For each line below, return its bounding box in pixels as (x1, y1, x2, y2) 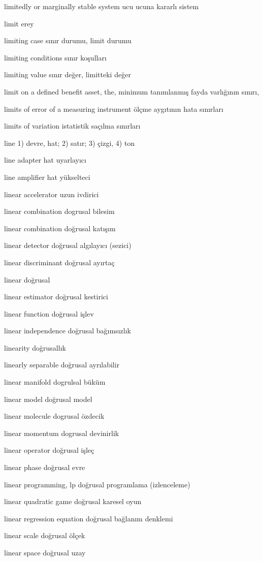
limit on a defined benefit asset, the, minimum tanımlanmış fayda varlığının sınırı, (4, 86, 259, 97)
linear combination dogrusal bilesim (4, 206, 115, 216)
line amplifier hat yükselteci (4, 171, 90, 182)
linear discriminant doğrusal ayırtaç (4, 257, 115, 267)
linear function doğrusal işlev (4, 308, 94, 319)
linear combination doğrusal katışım (4, 223, 116, 233)
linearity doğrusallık (4, 342, 66, 353)
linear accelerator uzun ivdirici (4, 189, 99, 199)
